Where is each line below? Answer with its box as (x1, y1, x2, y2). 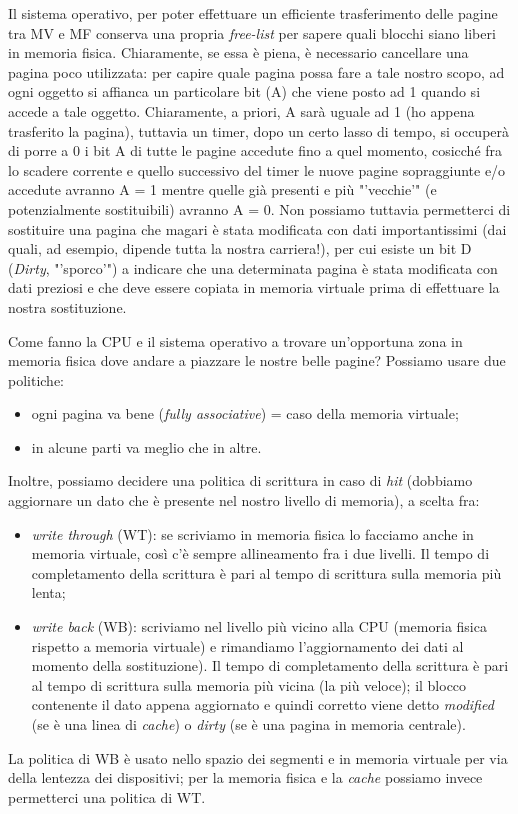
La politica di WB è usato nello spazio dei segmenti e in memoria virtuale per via (8, 747, 508, 768)
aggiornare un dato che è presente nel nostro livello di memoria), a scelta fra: (8, 490, 480, 511)
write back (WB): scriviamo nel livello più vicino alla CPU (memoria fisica (31, 616, 487, 637)
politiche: (8, 369, 65, 390)
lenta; (31, 582, 66, 603)
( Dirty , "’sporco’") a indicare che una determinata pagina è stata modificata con (8, 257, 498, 278)
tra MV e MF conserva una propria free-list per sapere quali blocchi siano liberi (8, 22, 496, 43)
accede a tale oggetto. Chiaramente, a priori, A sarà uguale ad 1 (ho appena (8, 100, 475, 121)
